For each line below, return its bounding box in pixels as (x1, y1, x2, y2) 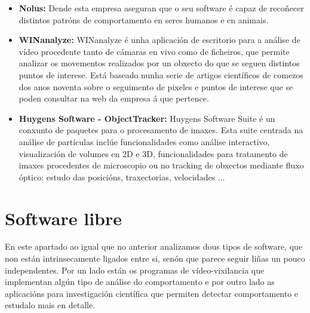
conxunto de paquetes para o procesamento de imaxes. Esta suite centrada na (19, 124, 303, 136)
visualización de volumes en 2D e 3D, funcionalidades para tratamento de (19, 147, 288, 159)
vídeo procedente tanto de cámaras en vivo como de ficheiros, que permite (19, 45, 290, 57)
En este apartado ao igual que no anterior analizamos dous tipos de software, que (5, 240, 303, 253)
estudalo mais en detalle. (5, 299, 96, 311)
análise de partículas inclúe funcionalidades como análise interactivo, (19, 135, 270, 148)
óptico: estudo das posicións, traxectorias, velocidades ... (19, 170, 225, 183)
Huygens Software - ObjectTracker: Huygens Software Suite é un (19, 112, 275, 124)
